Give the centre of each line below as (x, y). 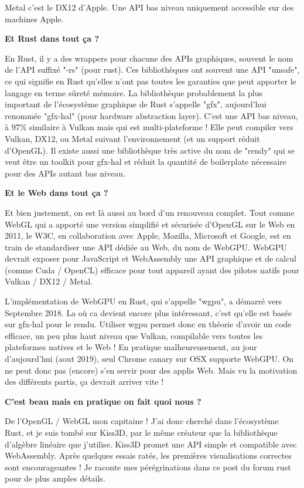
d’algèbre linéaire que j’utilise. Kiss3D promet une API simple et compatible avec (151, 444)
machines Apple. (34, 18)
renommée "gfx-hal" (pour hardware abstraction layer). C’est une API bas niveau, (151, 115)
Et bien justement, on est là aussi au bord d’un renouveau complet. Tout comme (150, 212)
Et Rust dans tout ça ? (52, 38)
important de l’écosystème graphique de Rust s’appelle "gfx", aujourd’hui (136, 104)
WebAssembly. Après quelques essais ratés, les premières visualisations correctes (148, 455)
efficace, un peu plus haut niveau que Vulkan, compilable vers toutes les (134, 335)
